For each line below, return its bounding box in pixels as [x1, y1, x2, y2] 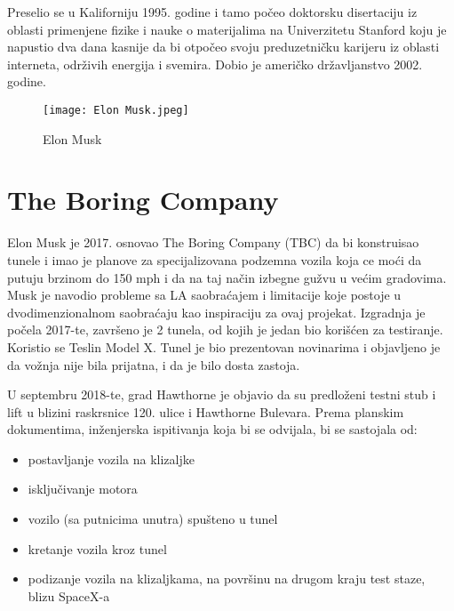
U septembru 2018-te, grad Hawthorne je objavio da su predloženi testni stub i [7, 385, 436, 404]
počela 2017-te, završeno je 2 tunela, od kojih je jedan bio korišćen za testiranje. [7, 320, 443, 339]
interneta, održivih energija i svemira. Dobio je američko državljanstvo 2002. [7, 54, 423, 73]
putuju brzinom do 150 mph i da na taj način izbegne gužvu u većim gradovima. [7, 268, 447, 286]
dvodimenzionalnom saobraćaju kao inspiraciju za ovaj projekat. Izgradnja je [7, 302, 426, 321]
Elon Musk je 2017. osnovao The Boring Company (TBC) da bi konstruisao [7, 233, 419, 252]
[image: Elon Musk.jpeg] [43, 103, 189, 117]
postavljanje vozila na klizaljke [28, 449, 195, 468]
